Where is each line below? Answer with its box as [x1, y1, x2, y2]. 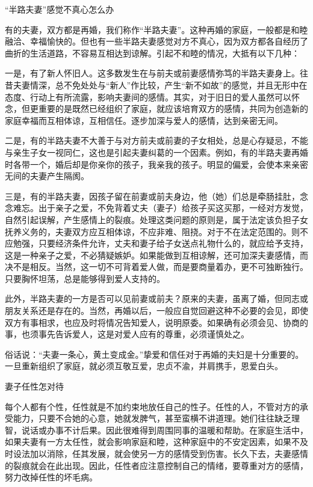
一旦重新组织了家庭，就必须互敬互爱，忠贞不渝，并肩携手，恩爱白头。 [5, 360, 283, 372]
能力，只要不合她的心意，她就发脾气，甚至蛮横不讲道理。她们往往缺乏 [13, 412, 291, 424]
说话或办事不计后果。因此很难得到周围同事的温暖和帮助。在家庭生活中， [21, 423, 308, 436]
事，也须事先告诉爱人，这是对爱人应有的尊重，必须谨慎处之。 [5, 328, 249, 340]
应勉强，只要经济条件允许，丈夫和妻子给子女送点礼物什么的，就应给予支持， [5, 237, 308, 250]
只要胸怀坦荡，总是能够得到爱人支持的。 [5, 272, 165, 284]
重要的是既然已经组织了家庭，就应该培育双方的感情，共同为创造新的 [38, 102, 308, 115]
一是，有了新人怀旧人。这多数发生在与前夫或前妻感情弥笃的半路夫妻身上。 [5, 67, 300, 79]
